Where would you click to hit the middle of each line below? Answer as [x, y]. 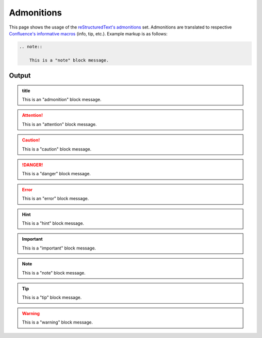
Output [20, 76]
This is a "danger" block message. [56, 174]
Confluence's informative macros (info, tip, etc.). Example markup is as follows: [88, 33]
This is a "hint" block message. [53, 223]
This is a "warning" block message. [57, 323]
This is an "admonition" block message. [62, 100]
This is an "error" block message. [56, 199]
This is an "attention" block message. [59, 124]
